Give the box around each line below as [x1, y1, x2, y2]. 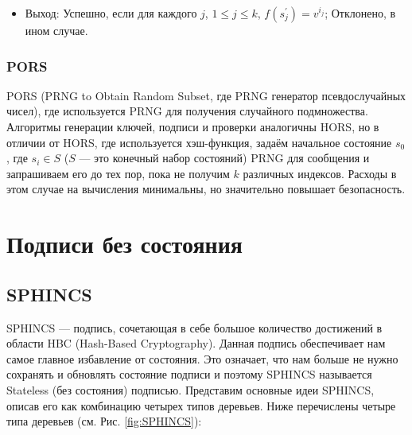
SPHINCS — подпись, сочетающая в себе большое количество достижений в [6, 319, 383, 336]
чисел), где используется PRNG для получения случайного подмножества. [6, 103, 368, 119]
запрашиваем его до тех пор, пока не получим [6, 165, 230, 181]
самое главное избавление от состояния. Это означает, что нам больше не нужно [6, 350, 398, 367]
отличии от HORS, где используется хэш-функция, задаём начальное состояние [6, 134, 392, 150]
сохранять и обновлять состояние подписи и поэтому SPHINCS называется [6, 366, 372, 383]
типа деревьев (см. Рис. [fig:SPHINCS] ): [6, 413, 202, 429]
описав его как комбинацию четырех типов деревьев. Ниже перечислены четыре [6, 397, 396, 414]
